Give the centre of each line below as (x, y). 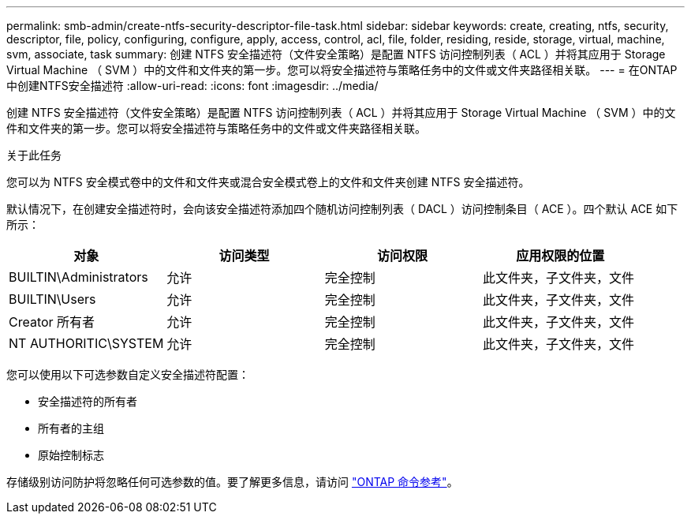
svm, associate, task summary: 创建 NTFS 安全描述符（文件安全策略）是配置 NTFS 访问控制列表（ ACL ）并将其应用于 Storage (336, 54)
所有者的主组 (71, 428)
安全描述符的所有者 (88, 401)
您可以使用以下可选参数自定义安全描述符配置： (128, 374)
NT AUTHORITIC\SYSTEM (86, 343)
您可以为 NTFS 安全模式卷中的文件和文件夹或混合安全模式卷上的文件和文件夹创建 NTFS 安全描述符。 (268, 182)
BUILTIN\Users (52, 299)
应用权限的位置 (560, 256)
